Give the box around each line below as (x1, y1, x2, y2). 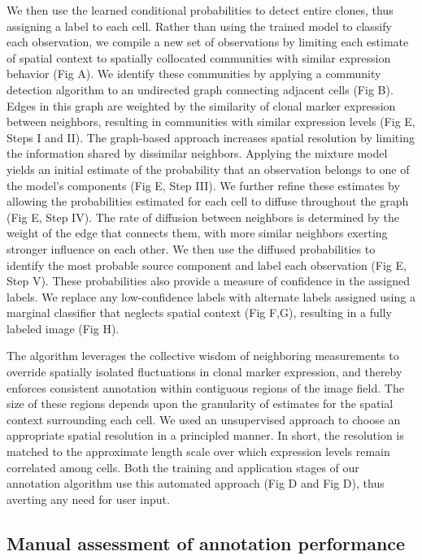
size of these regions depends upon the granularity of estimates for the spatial (7, 395, 394, 412)
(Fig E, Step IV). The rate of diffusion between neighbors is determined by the (7, 208, 399, 225)
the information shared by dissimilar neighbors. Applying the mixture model (7, 145, 388, 162)
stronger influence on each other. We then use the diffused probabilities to (7, 240, 376, 257)
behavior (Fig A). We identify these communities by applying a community (7, 65, 381, 82)
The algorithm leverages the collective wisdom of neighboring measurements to (7, 347, 399, 364)
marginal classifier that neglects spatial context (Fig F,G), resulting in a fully (7, 304, 392, 321)
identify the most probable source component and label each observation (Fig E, (7, 256, 407, 273)
